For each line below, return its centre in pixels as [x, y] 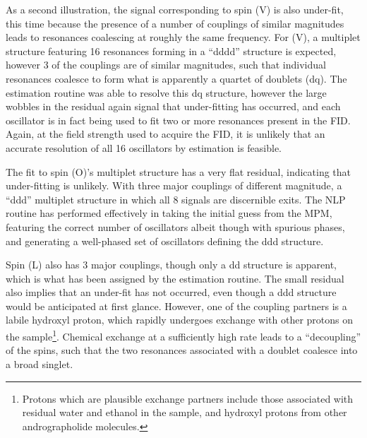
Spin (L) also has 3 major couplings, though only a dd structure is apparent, [172, 265]
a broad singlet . [40, 363]
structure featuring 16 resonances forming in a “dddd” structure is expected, [171, 51]
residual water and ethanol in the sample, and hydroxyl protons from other [185, 412]
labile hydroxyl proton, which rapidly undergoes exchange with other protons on [180, 320]
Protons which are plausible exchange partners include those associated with [188, 398]
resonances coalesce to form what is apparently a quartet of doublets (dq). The [176, 78]
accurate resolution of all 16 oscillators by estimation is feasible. [144, 147]
